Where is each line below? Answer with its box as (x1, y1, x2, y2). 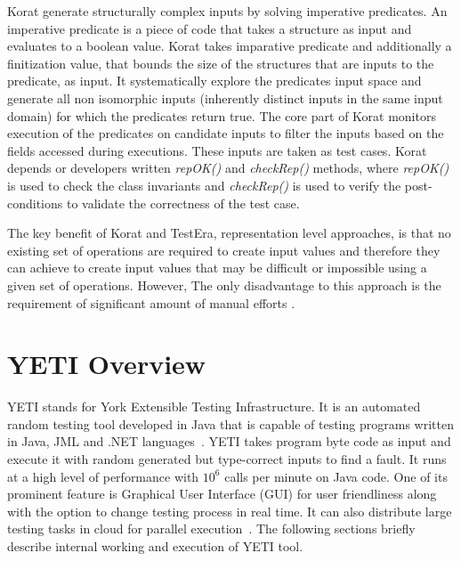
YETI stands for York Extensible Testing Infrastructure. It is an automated (7, 397, 421, 416)
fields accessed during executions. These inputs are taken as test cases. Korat (7, 141, 427, 159)
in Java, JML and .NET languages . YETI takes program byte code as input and (7, 432, 451, 451)
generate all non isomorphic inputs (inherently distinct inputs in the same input (7, 88, 443, 107)
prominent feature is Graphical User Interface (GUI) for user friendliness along (7, 484, 437, 503)
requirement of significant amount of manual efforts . (7, 293, 295, 312)
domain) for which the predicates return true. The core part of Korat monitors (7, 106, 436, 125)
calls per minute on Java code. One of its (224, 467, 448, 485)
